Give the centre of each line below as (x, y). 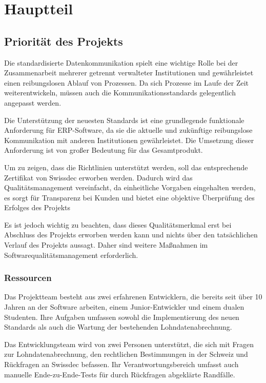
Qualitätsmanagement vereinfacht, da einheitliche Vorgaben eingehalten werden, (130, 187)
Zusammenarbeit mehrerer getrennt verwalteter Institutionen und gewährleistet (129, 73)
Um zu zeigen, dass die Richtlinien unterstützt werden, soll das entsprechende (126, 167)
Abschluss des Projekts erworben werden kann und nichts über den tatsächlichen (131, 235)
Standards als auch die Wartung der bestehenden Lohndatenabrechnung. (118, 327)
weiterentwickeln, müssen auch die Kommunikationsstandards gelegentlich (120, 93)
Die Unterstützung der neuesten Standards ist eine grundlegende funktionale (124, 120)
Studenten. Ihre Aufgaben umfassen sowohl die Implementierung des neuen (122, 317)
